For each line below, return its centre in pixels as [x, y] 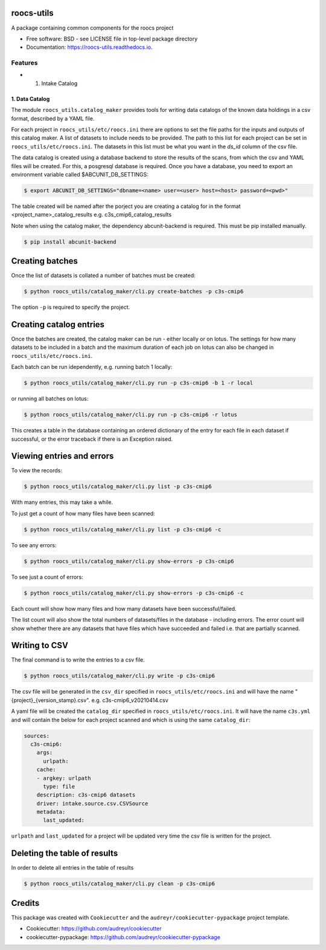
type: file [59, 786]
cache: [46, 770]
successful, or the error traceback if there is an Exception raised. [92, 439]
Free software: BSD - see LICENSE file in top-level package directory [112, 39]
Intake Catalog [59, 83]
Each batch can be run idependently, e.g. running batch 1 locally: [92, 367]
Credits [25, 903]
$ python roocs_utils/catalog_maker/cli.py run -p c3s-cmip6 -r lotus [131, 415]
